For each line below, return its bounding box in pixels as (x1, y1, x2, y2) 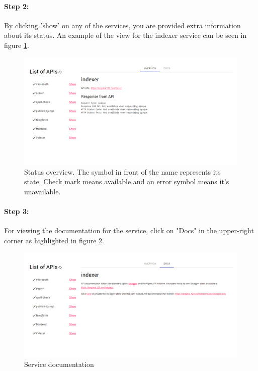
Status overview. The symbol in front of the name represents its (24, 166, 221, 177)
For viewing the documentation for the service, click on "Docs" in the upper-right (4, 225, 254, 236)
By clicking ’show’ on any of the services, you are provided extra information (4, 20, 241, 30)
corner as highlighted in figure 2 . (4, 235, 104, 246)
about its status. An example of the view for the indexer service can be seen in (4, 30, 247, 40)
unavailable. (24, 186, 61, 197)
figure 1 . (4, 39, 29, 50)
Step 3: (4, 206, 29, 217)
